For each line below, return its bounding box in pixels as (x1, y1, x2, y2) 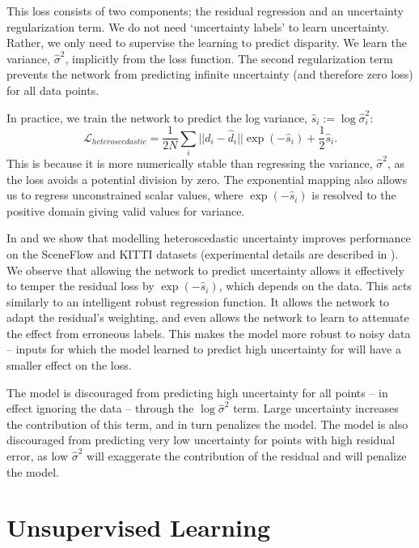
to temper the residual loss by (6, 277, 154, 294)
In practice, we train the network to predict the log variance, (6, 109, 307, 126)
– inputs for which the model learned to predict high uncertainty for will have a (6, 340, 401, 357)
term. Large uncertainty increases (233, 400, 399, 417)
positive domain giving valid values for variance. (6, 202, 245, 219)
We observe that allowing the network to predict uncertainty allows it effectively (6, 261, 404, 278)
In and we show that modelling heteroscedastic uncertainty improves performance (6, 229, 411, 246)
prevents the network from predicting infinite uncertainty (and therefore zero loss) (6, 66, 413, 83)
